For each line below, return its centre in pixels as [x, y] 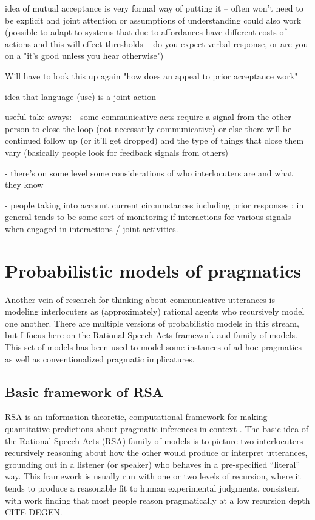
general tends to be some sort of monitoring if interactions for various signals [148, 217]
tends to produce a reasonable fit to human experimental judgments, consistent [152, 488]
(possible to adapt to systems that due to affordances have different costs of [146, 32]
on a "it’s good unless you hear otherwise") [84, 55]
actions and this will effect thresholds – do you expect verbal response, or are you [157, 43]
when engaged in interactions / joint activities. [92, 228]
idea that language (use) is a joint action [81, 96]
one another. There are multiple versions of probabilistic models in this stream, [152, 323]
